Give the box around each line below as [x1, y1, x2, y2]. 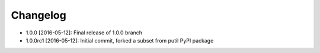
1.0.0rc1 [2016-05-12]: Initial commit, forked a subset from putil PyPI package [25, 37, 214, 44]
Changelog [11, 9, 66, 22]
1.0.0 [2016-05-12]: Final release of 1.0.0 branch [25, 29, 142, 36]
